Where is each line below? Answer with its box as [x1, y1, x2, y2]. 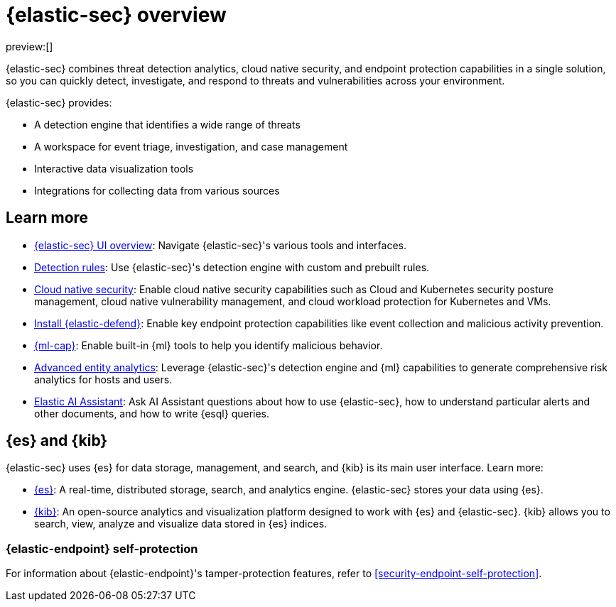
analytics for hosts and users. [34, 373, 173, 385]
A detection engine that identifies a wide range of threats [34, 118, 301, 131]
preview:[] [6, 40, 53, 53]
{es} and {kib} [6, 432, 108, 450]
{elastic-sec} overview [6, 3, 227, 27]
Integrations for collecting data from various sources [34, 184, 280, 197]
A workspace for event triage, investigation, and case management [34, 140, 348, 153]
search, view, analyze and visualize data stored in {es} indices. [34, 518, 328, 530]
